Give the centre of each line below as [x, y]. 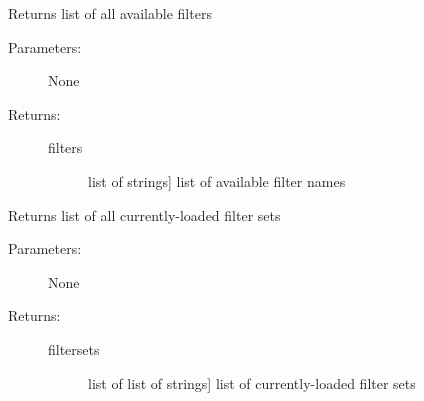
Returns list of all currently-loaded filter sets [144, 214]
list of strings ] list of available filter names [217, 180]
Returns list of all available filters [110, 13]
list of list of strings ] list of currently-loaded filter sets [252, 382]
